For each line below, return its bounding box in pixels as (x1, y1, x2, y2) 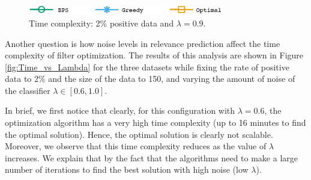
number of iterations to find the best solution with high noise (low (5, 163, 249, 176)
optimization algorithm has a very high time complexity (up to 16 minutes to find (5, 116, 306, 129)
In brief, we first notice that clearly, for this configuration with (5, 104, 235, 117)
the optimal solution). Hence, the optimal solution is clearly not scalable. (5, 128, 273, 140)
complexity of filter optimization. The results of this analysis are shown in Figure (5, 49, 304, 61)
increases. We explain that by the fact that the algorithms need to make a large (5, 151, 298, 164)
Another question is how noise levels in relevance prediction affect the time (5, 37, 280, 49)
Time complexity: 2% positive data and (29, 16, 174, 29)
